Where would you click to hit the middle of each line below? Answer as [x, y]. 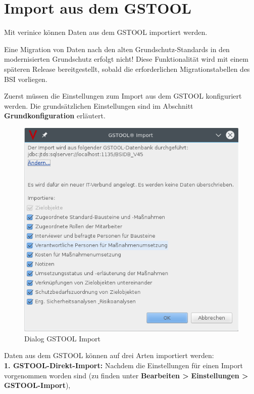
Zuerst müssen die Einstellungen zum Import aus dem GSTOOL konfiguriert [123, 96]
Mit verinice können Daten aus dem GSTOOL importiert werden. [106, 32]
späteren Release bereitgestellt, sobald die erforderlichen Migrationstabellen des [127, 69]
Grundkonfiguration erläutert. [55, 116]
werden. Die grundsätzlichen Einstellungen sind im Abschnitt [99, 105]
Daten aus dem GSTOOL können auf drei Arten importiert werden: [109, 355]
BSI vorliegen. [26, 79]
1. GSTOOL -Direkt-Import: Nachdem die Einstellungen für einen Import [123, 365]
